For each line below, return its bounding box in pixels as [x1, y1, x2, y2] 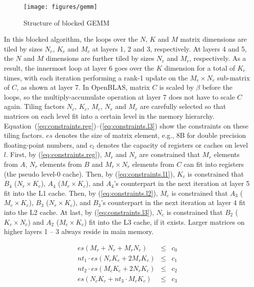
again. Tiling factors [4, 101, 65, 111]
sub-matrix [217, 72, 250, 82]
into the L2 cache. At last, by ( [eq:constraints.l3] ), [4, 207, 154, 217]
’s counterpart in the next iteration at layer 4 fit [101, 197, 246, 208]
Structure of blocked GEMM [24, 17, 110, 27]
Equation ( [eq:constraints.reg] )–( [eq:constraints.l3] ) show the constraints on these [4, 120, 249, 130]
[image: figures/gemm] [24, 3, 98, 10]
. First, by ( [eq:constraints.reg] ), [6, 149, 102, 159]
